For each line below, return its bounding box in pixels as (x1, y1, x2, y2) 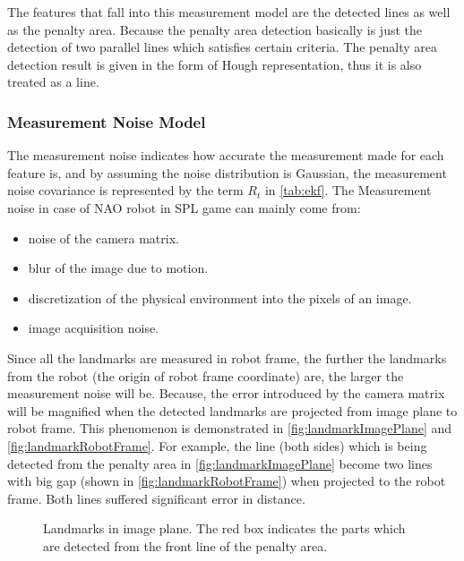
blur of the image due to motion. (28, 259, 209, 277)
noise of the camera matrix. (28, 228, 179, 247)
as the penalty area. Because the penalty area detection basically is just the (7, 20, 423, 38)
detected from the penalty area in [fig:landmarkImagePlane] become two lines (7, 454, 433, 472)
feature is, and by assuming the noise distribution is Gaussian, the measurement (7, 163, 447, 182)
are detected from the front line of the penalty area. (43, 536, 328, 555)
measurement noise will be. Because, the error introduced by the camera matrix (7, 384, 445, 403)
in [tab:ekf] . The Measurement (264, 181, 432, 200)
